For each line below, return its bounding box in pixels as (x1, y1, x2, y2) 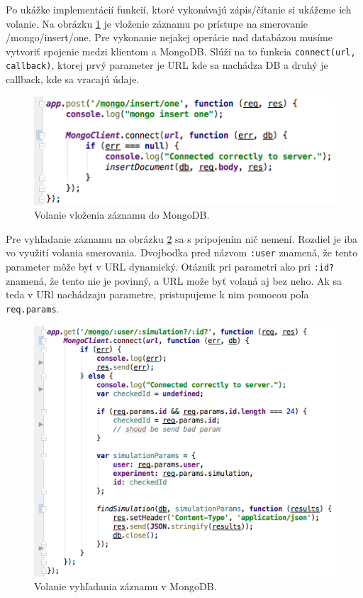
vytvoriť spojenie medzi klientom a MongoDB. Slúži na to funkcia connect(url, (6, 43, 356, 58)
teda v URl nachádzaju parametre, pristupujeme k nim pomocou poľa (6, 287, 309, 302)
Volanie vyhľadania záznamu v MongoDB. (34, 579, 217, 594)
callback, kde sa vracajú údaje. (6, 72, 140, 87)
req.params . (6, 300, 60, 315)
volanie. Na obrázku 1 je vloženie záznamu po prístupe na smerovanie (6, 16, 308, 31)
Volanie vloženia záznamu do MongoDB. (34, 207, 210, 222)
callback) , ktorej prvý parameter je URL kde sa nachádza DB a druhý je (6, 58, 328, 72)
